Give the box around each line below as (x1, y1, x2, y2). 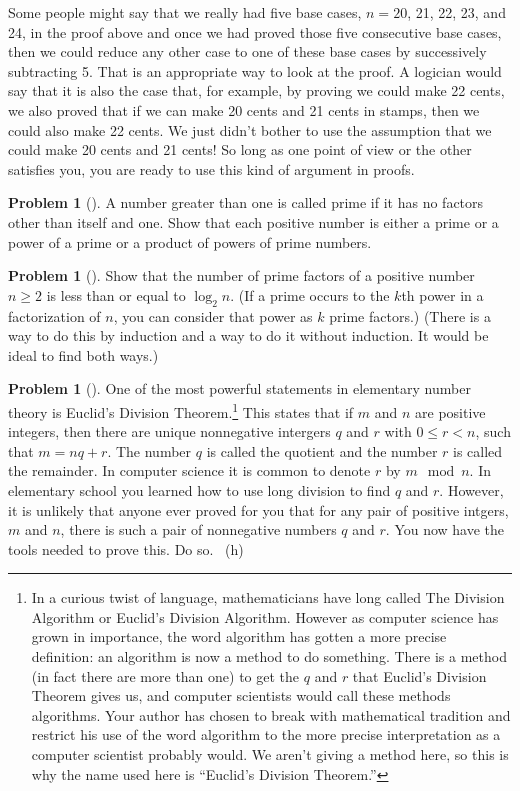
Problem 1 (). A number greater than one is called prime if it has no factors (8, 192, 484, 213)
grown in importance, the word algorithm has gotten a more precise (31, 626, 447, 647)
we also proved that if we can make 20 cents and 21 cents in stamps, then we (8, 99, 480, 120)
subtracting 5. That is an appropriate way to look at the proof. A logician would (8, 60, 502, 81)
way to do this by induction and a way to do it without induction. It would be (8, 325, 489, 346)
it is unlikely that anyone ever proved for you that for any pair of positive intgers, (8, 499, 509, 520)
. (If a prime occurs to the (230, 284, 390, 305)
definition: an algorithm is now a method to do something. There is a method (31, 646, 507, 667)
